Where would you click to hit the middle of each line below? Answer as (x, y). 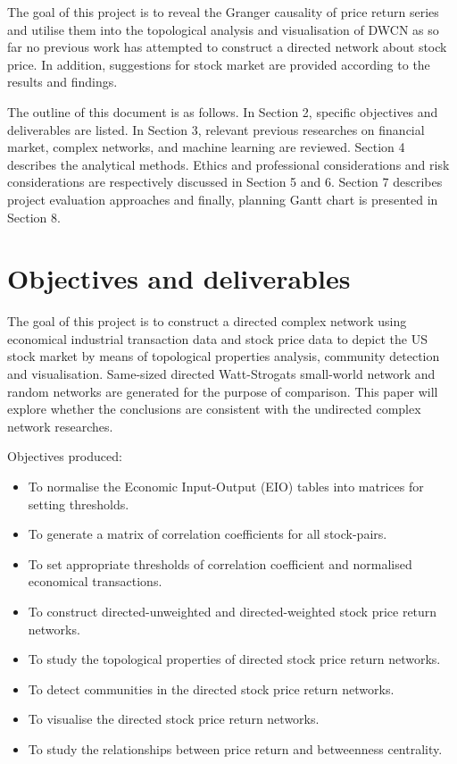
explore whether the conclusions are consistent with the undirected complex (214, 409)
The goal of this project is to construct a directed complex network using (207, 321)
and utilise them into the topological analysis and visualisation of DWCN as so (223, 29)
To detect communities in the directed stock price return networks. (211, 688)
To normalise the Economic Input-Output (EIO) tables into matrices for (226, 486)
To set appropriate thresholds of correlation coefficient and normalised (220, 563)
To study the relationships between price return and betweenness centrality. (235, 748)
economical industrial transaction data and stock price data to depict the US (217, 338)
